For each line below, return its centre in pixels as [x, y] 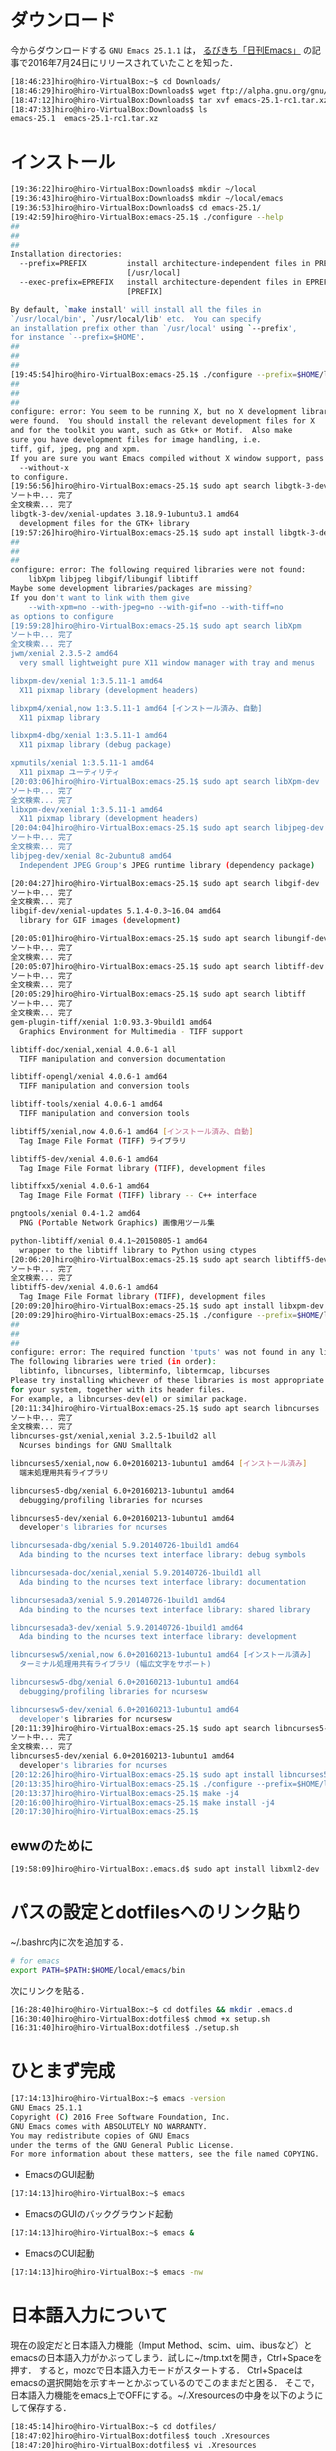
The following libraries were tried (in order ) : [113, 1362]
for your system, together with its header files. [118, 1389]
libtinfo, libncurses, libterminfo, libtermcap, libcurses [145, 1371]
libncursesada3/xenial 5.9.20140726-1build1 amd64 [118, 1600]
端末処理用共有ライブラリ [64, 1472]
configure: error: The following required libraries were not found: [158, 570]
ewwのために [51, 1845]
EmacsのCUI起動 [59, 2253]
